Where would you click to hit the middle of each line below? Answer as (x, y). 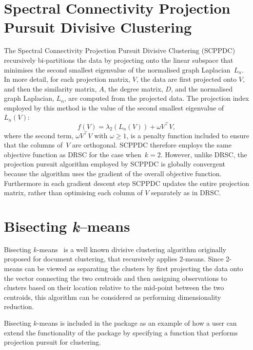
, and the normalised (202, 88)
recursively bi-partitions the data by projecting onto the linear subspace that (119, 60)
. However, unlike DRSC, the (204, 154)
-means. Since (203, 259)
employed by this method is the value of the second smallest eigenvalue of (114, 107)
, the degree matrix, (134, 88)
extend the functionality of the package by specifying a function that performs (121, 332)
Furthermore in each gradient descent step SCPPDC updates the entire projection (126, 183)
